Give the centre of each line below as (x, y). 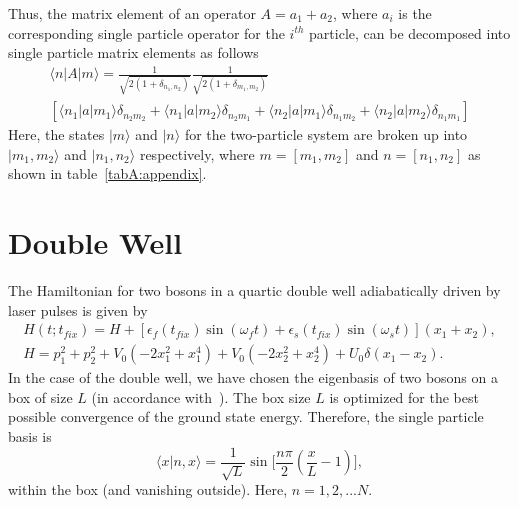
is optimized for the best (404, 396)
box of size (40, 396)
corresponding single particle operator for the (146, 32)
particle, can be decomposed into (410, 32)
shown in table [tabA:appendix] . (107, 173)
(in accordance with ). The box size (201, 396)
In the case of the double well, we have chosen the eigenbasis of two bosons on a (253, 377)
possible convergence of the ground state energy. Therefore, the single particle (246, 416)
